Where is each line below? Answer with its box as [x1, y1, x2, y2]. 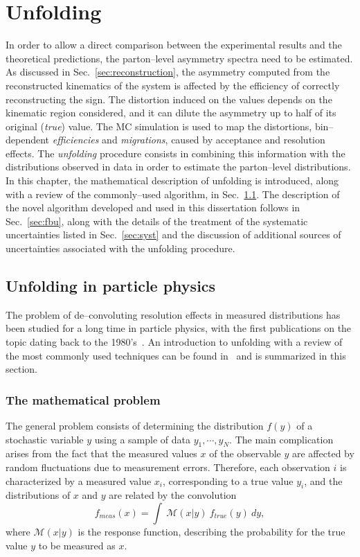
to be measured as [38, 538, 116, 552]
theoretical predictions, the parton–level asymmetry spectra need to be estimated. [6, 51, 353, 65]
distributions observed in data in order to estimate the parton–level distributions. [6, 159, 351, 174]
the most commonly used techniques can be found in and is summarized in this [6, 348, 346, 362]
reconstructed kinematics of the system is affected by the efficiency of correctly [6, 78, 340, 92]
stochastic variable [6, 432, 84, 446]
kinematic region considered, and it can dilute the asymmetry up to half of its [6, 105, 336, 120]
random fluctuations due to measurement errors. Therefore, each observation [6, 460, 330, 474]
